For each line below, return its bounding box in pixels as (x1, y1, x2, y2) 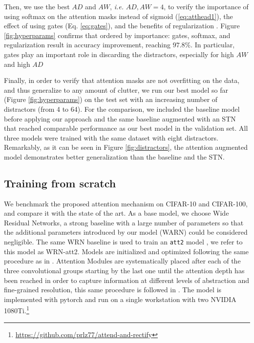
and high (4, 59, 30, 69)
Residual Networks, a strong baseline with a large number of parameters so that (4, 217, 244, 227)
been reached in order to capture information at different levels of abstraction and (4, 275, 250, 285)
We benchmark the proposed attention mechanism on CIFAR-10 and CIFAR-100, (4, 198, 248, 208)
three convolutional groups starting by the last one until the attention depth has (4, 265, 245, 275)
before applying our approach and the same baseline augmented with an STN (4, 113, 236, 123)
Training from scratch (4, 175, 116, 190)
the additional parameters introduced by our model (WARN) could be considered (4, 227, 248, 237)
